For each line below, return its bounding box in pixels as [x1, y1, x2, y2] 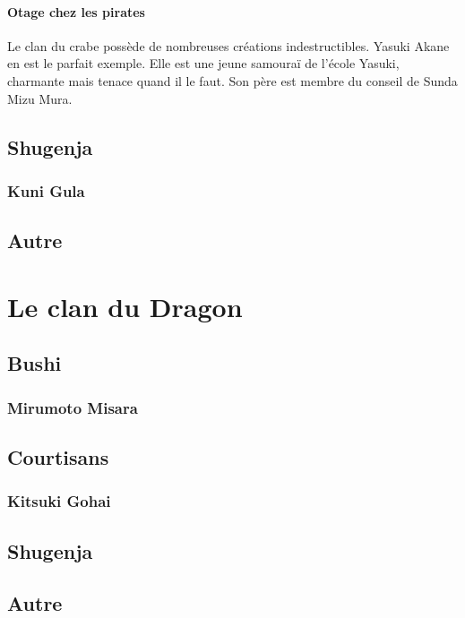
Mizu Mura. [7, 89, 73, 107]
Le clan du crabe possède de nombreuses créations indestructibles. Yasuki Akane [7, 36, 450, 55]
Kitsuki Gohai [7, 490, 111, 512]
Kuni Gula [7, 179, 85, 202]
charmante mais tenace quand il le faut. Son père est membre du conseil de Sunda [7, 71, 458, 90]
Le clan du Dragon [7, 288, 243, 324]
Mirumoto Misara [7, 396, 138, 418]
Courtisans [7, 442, 109, 470]
